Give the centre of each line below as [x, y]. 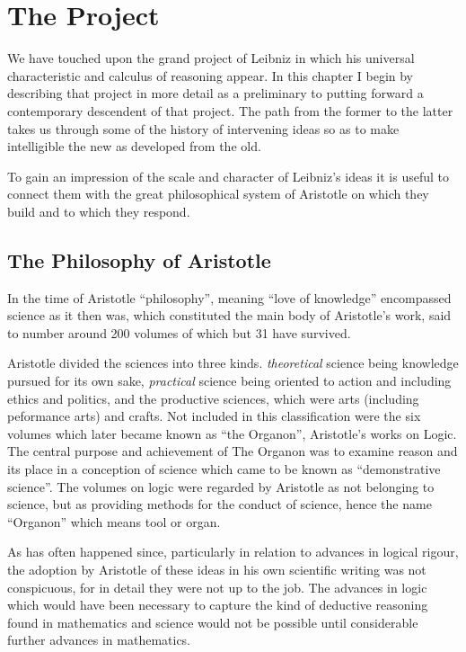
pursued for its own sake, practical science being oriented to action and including [229, 381]
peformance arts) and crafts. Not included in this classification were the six [214, 416]
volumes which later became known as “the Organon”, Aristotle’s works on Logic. [232, 433]
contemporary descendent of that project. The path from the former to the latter [230, 110]
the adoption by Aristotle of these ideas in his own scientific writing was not [217, 569]
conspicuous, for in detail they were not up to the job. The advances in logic [217, 587]
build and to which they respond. [99, 211]
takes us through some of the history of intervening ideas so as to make [203, 128]
